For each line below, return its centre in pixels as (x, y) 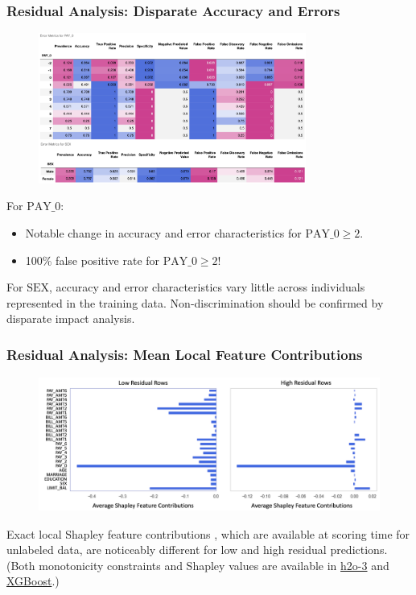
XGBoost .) (33, 581)
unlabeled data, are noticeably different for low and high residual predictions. (197, 550)
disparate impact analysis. (71, 318)
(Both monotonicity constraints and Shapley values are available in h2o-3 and (198, 565)
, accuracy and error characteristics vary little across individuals (207, 287)
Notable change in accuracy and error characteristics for (163, 233)
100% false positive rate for (93, 260)
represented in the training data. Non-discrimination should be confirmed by (195, 302)
